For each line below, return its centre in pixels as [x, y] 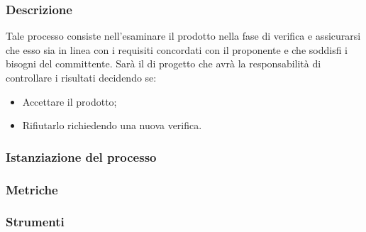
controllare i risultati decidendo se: [81, 77]
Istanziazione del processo [81, 156]
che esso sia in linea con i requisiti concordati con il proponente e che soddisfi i [177, 49]
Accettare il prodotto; [70, 101]
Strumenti [35, 222]
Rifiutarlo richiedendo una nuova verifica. [112, 125]
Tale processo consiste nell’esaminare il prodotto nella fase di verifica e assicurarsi [183, 36]
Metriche [32, 189]
